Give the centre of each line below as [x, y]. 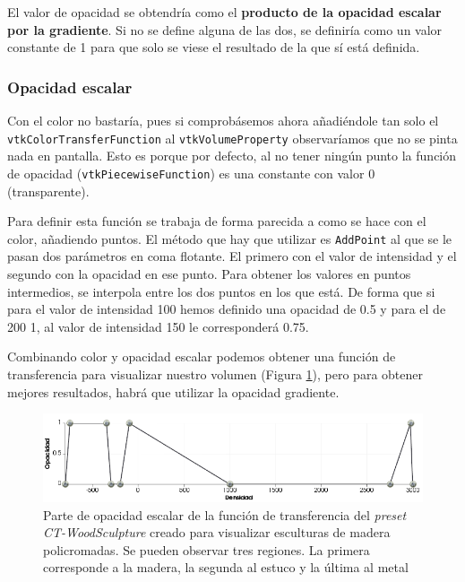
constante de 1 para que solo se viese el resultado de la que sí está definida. [214, 47]
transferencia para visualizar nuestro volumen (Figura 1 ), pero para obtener [215, 374]
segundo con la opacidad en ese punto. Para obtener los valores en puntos [209, 273]
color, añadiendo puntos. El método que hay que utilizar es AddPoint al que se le [230, 238]
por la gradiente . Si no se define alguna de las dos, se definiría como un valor [225, 29]
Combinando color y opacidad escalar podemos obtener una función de [202, 356]
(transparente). [48, 191]
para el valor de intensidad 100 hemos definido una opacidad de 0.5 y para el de [227, 309]
